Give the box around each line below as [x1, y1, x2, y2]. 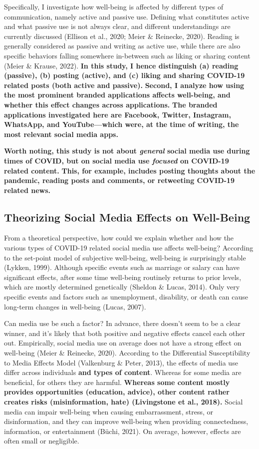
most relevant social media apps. [4, 128, 118, 139]
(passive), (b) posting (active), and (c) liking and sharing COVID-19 [4, 70, 245, 80]
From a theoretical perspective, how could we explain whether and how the [4, 232, 234, 243]
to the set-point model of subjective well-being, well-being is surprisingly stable [4, 252, 246, 262]
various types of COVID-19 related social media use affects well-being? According [4, 242, 254, 253]
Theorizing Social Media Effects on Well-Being [4, 209, 251, 224]
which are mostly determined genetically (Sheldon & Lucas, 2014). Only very [4, 281, 240, 292]
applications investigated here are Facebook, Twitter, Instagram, [4, 109, 231, 119]
